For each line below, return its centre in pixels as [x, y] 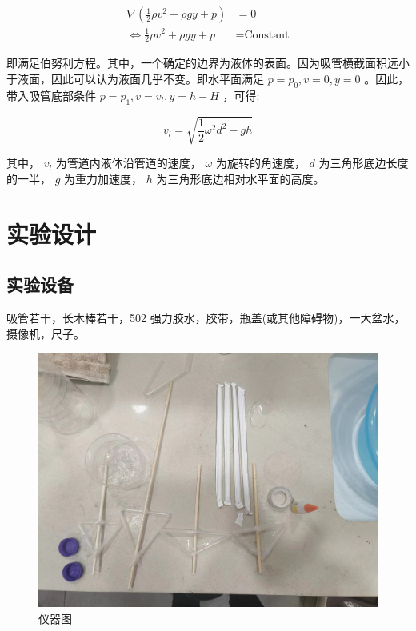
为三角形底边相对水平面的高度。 [240, 178]
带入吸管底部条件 [51, 95]
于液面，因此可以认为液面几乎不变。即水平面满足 [135, 78]
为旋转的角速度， [260, 163]
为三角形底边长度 [364, 163]
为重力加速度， [104, 178]
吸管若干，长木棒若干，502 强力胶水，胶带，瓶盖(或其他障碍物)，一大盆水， [206, 317]
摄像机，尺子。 [46, 333]
